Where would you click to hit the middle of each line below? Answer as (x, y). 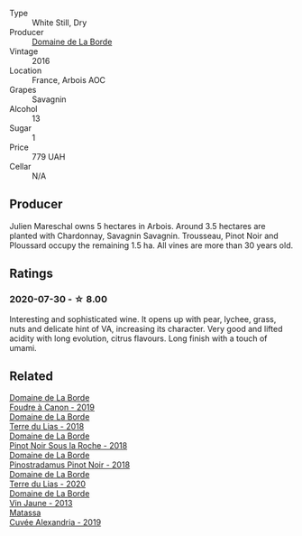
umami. (23, 347)
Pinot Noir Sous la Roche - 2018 (69, 446)
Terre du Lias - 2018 (47, 427)
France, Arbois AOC (69, 80)
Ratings (32, 274)
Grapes (23, 90)
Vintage (24, 51)
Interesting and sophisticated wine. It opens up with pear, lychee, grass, (143, 319)
